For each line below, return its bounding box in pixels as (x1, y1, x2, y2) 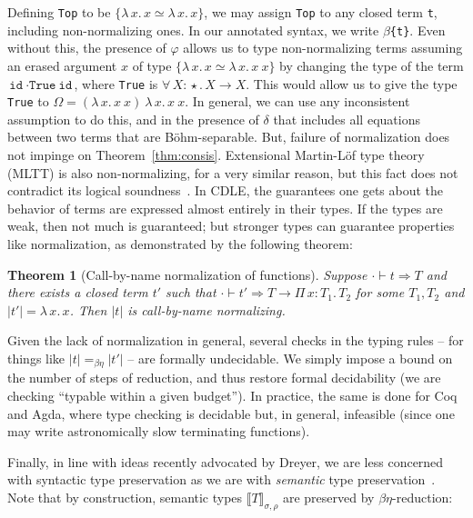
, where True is (74, 74, 158, 93)
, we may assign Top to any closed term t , (204, 3, 438, 21)
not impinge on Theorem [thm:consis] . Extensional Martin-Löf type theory (7, 145, 425, 164)
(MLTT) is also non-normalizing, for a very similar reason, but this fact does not (7, 163, 458, 182)
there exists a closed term (7, 283, 148, 302)
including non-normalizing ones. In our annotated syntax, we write (7, 20, 379, 39)
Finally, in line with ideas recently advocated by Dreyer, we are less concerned (7, 452, 444, 471)
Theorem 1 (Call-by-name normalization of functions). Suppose (7, 264, 367, 284)
